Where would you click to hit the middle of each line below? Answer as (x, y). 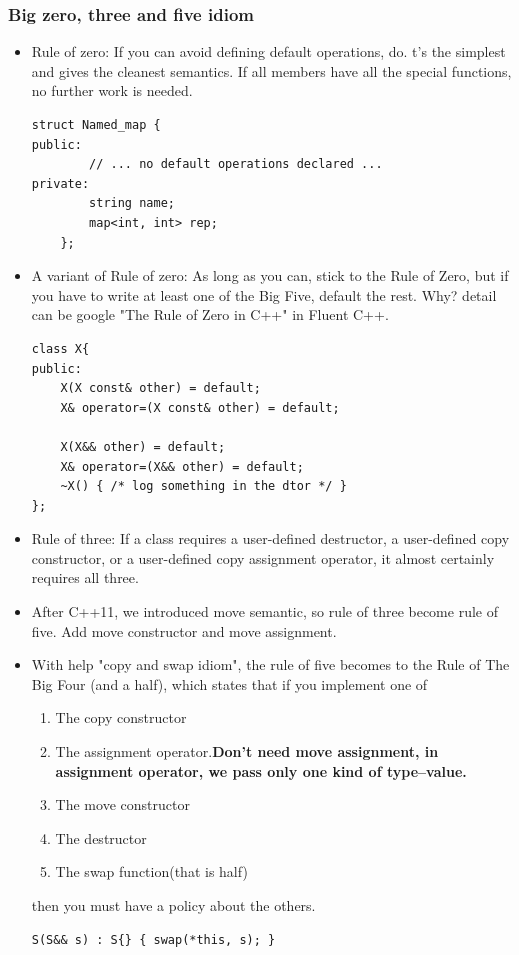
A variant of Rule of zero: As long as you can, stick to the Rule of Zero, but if (270, 275)
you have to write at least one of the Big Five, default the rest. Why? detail (264, 294)
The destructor (101, 837)
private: (60, 183)
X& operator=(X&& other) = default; (182, 466)
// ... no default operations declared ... (236, 164)
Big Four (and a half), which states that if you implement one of (229, 683)
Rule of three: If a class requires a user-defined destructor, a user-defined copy (270, 538)
